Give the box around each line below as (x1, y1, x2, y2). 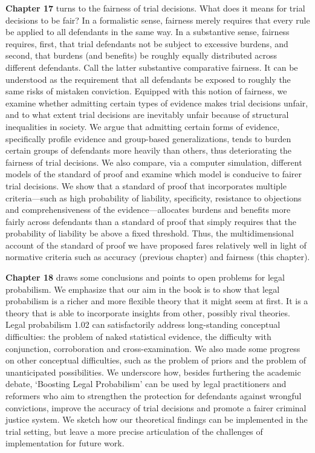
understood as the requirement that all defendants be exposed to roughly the (5, 73, 291, 85)
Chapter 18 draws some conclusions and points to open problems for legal (5, 271, 285, 284)
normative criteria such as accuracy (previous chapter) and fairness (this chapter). (5, 250, 310, 263)
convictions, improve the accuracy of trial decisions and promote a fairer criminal (5, 401, 307, 414)
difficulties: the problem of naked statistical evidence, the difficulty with (5, 330, 271, 343)
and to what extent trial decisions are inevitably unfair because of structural (5, 108, 289, 121)
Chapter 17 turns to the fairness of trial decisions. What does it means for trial (5, 2, 305, 14)
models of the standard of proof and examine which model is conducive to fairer (5, 168, 302, 180)
